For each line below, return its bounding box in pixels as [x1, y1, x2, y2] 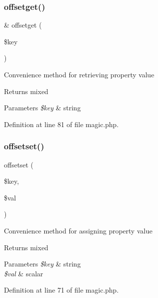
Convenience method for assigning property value [4, 225, 153, 235]
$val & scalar [4, 268, 43, 278]
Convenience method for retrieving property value [4, 69, 155, 79]
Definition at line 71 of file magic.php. [4, 285, 119, 295]
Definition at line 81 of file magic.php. [4, 119, 119, 129]
